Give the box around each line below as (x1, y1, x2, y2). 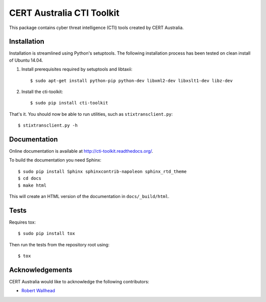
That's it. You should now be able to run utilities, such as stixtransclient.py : (9, 111, 173, 117)
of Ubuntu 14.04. (9, 57, 43, 63)
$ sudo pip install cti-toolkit (30, 100, 108, 106)
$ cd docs (18, 175, 41, 181)
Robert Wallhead (21, 288, 55, 294)
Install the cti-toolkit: (21, 89, 64, 95)
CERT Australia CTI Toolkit (9, 7, 120, 18)
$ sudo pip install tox (18, 231, 75, 236)
